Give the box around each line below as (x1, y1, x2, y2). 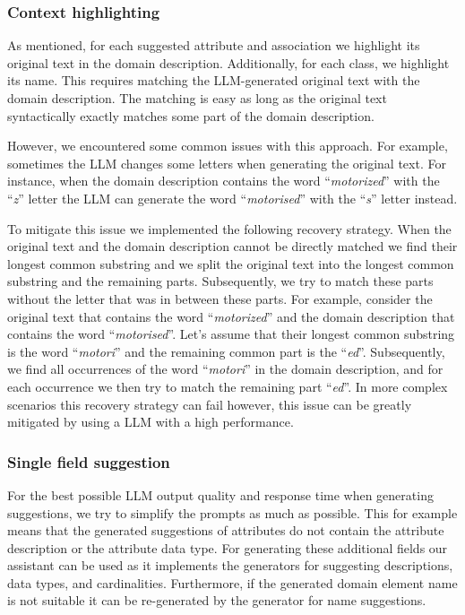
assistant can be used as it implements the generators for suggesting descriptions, (7, 556, 453, 575)
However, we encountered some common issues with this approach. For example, (7, 136, 448, 155)
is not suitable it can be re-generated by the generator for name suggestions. (7, 591, 426, 610)
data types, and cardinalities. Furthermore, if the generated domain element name (7, 573, 458, 592)
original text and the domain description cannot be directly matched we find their (7, 237, 458, 256)
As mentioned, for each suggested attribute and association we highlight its (7, 36, 420, 55)
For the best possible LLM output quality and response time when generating (7, 485, 434, 504)
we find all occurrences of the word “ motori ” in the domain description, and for (7, 359, 443, 378)
